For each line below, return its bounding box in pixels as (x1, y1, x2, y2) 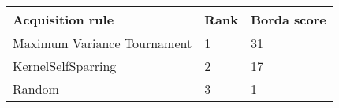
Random (13, 80, 59, 98)
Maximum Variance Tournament (13, 34, 192, 52)
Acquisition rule (13, 10, 114, 28)
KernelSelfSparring (13, 57, 117, 75)
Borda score (250, 10, 326, 28)
